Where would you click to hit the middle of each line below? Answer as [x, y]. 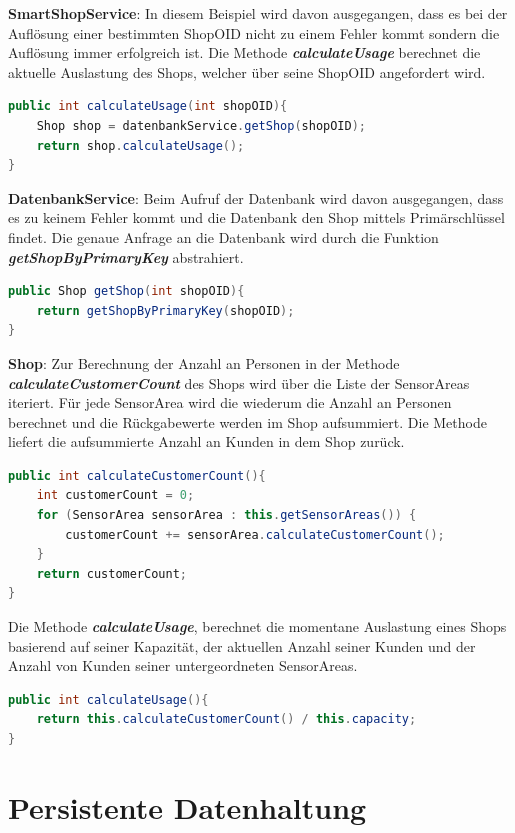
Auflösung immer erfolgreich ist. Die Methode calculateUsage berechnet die [244, 52]
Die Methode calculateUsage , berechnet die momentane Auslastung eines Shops [257, 626]
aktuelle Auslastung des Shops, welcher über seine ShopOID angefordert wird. [247, 71]
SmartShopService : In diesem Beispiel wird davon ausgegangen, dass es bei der [258, 13]
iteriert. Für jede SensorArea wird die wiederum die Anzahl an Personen [230, 402]
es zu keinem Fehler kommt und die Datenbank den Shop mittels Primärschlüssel [256, 217]
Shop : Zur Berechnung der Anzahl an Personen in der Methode [204, 362]
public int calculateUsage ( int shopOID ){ [148, 106]
